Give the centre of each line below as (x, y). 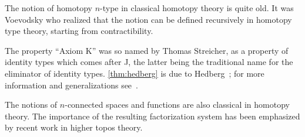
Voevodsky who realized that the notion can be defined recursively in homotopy (148, 19)
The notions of (31, 105)
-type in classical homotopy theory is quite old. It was (197, 8)
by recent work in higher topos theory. (74, 127)
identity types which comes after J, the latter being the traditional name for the (149, 62)
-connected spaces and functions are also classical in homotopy (177, 105)
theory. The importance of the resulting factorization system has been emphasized (152, 116)
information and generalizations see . (71, 85)
